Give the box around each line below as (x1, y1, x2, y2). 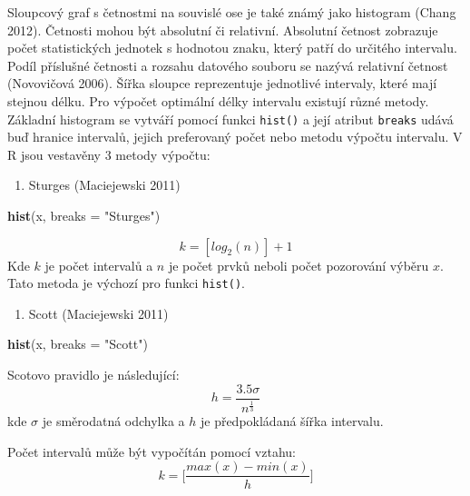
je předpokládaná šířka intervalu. (200, 412, 384, 431)
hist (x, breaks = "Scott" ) (7, 334, 148, 353)
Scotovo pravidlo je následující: (7, 365, 180, 384)
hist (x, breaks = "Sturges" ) (7, 206, 161, 224)
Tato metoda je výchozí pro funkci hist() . (7, 273, 245, 293)
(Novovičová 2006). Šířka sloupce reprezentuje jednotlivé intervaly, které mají (7, 74, 437, 93)
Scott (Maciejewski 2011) (28, 303, 169, 322)
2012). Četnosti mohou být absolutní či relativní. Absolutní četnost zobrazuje (7, 20, 438, 39)
